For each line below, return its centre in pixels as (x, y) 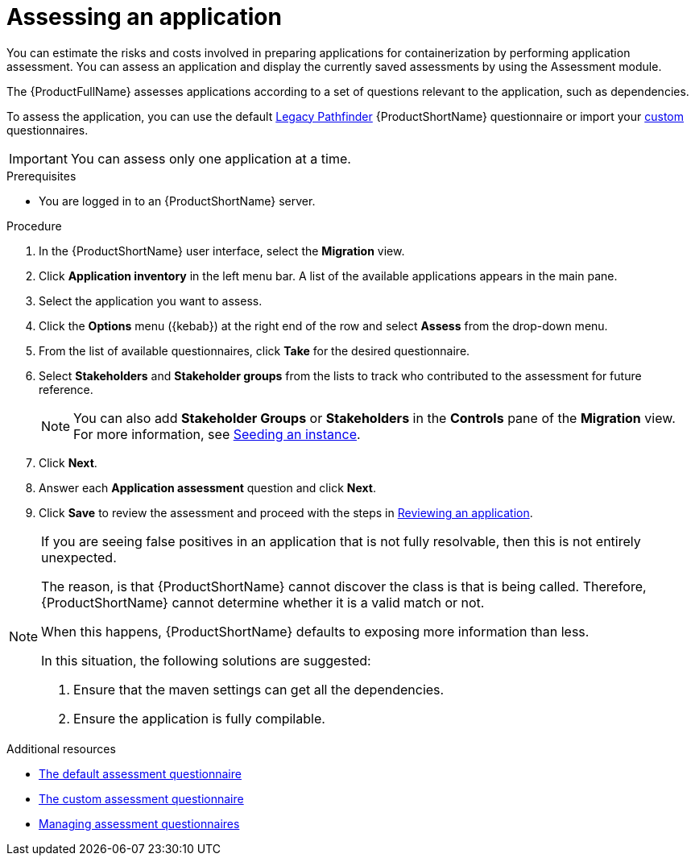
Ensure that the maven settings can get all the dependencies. (259, 689)
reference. (66, 389)
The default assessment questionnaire (140, 773)
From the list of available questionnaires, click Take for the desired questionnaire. (254, 350)
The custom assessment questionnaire (141, 798)
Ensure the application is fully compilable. (199, 718)
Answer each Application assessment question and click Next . (208, 487)
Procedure (34, 226)
